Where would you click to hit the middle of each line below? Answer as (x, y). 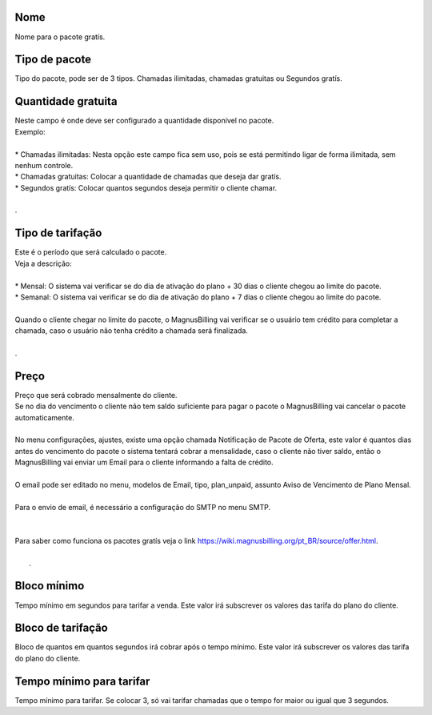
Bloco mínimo (50, 586)
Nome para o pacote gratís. (60, 37)
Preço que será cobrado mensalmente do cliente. (96, 395)
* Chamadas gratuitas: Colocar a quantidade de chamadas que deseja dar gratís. (148, 177)
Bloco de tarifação (61, 628)
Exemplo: (30, 131)
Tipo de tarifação (58, 233)
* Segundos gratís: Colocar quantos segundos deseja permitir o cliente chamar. (146, 187)
